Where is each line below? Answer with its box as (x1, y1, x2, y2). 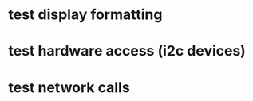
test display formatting (8, 6, 163, 24)
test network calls (8, 78, 130, 96)
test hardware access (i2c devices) (8, 42, 246, 60)
